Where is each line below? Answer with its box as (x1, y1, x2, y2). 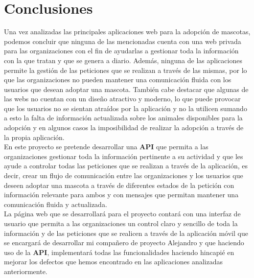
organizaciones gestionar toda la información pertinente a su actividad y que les (4, 151, 243, 161)
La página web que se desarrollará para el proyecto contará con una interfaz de (4, 208, 241, 219)
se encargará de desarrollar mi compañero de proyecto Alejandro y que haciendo (4, 237, 244, 248)
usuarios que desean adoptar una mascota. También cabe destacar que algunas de (4, 84, 249, 94)
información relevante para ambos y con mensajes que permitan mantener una (4, 189, 239, 200)
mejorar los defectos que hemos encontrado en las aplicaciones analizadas (4, 256, 223, 267)
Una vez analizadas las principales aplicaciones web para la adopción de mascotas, (4, 26, 251, 37)
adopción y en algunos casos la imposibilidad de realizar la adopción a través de (4, 122, 244, 133)
